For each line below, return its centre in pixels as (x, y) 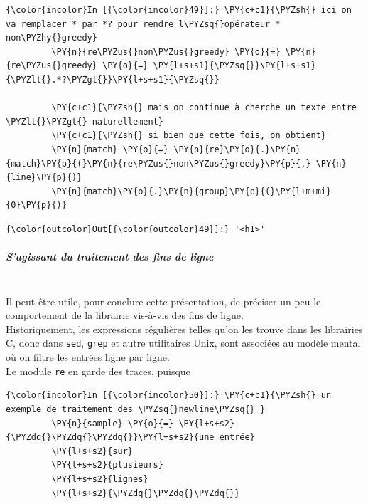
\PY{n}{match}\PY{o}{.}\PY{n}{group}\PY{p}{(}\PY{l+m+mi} (191, 191)
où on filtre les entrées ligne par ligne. (88, 357)
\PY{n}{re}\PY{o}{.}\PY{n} (237, 149)
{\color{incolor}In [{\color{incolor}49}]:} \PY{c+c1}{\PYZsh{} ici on (179, 10)
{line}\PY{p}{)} (44, 178)
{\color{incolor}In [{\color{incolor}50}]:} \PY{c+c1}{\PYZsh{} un (169, 395)
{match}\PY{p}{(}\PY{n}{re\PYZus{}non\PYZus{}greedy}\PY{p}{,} (158, 163)
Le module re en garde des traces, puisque (98, 371)
